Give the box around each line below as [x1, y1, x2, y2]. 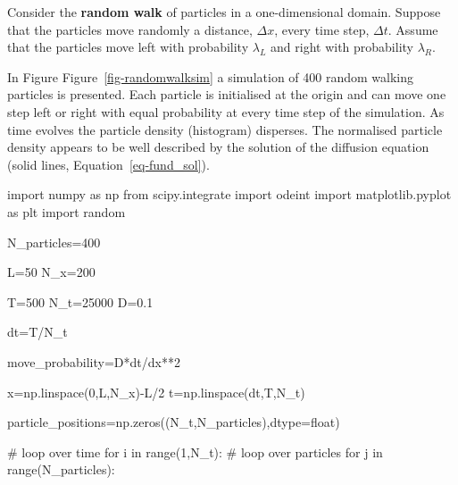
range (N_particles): [7, 460, 115, 479]
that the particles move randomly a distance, [7, 20, 253, 38]
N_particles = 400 [7, 232, 101, 251]
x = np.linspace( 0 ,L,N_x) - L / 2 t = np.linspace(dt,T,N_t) [7, 382, 305, 401]
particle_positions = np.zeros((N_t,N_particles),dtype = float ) [7, 413, 340, 431]
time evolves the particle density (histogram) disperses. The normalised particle [7, 120, 443, 138]
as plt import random [7, 202, 126, 221]
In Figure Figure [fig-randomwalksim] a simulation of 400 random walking [7, 67, 413, 86]
